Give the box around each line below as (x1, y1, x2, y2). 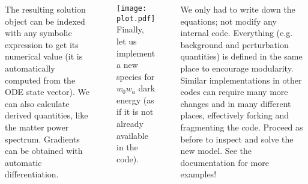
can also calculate (5, 97, 70, 109)
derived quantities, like (5, 109, 88, 121)
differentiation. (5, 168, 59, 180)
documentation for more (180, 156, 269, 168)
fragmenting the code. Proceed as (180, 120, 303, 133)
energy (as (116, 93, 154, 106)
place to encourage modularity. (180, 61, 294, 74)
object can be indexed (5, 14, 85, 27)
